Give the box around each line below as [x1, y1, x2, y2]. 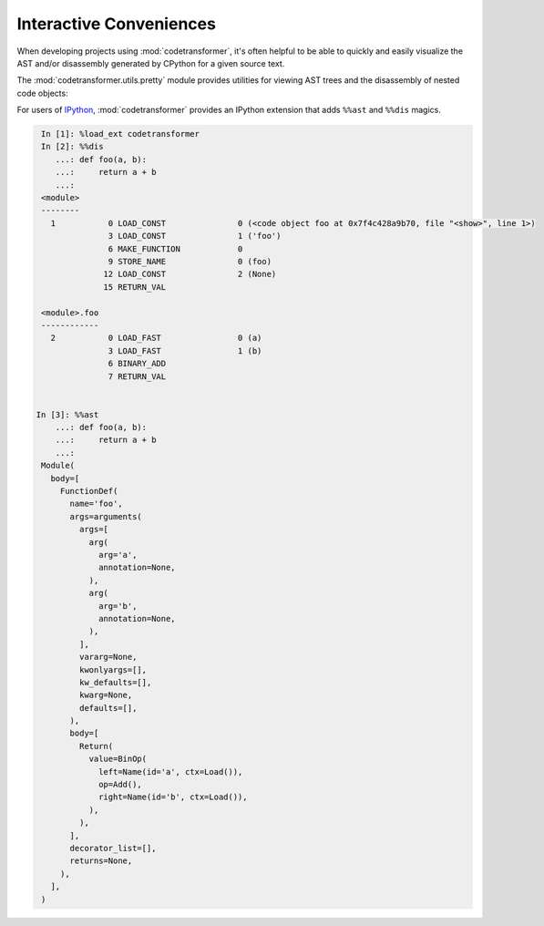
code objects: [16, 87, 68, 98]
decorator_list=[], [69, 843, 157, 853]
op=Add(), [98, 779, 143, 790]
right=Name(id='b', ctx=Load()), [98, 792, 248, 802]
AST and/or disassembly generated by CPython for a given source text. [16, 57, 285, 68]
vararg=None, [78, 652, 138, 663]
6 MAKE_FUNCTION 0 [108, 243, 243, 254]
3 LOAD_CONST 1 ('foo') [108, 231, 282, 242]
